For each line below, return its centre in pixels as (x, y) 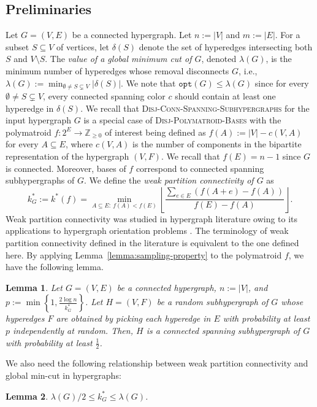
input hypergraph (39, 120)
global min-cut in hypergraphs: (63, 375)
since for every (282, 83)
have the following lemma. (55, 267)
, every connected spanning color (104, 96)
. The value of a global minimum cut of (118, 59)
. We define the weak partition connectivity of (169, 180)
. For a (288, 35)
